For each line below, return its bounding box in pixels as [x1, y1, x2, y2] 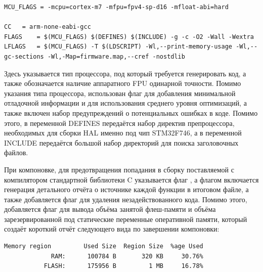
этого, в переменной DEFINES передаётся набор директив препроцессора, [4, 117, 235, 128]
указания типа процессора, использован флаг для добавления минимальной [4, 87, 236, 98]
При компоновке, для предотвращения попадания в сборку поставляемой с [4, 164, 234, 174]
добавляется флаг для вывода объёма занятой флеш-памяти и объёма [4, 204, 216, 214]
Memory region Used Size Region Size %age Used [4, 243, 203, 250]
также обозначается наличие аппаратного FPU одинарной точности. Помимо [4, 78, 241, 88]
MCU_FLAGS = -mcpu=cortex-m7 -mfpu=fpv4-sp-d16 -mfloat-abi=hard [4, 4, 229, 11]
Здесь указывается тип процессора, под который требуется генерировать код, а [4, 68, 246, 78]
